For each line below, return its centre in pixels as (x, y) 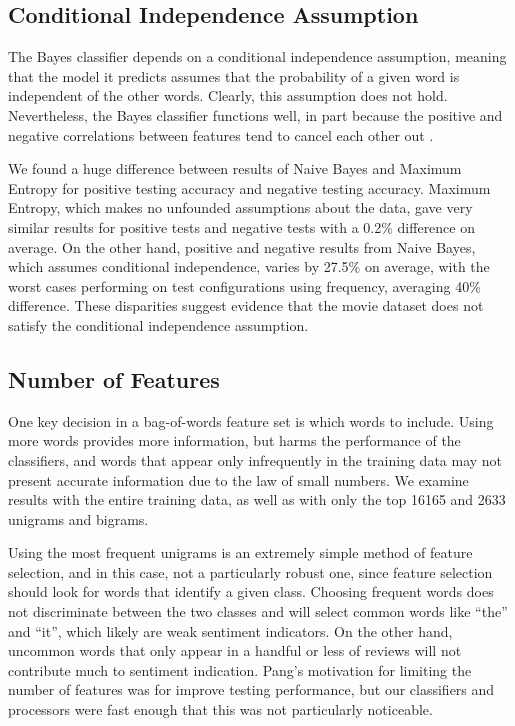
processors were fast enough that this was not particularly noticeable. (220, 709)
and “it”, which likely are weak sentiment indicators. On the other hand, (230, 630)
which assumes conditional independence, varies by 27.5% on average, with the (249, 266)
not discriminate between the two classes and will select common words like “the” (258, 611)
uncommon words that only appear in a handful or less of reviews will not (235, 650)
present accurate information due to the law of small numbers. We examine (238, 479)
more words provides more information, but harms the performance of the (234, 440)
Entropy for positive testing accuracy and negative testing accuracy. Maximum (249, 187)
